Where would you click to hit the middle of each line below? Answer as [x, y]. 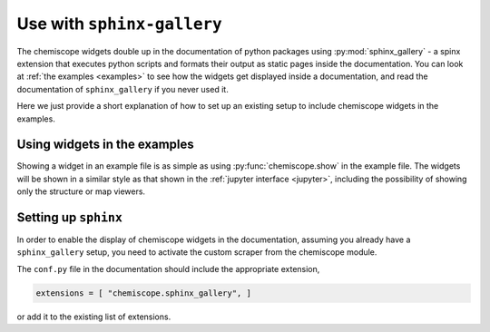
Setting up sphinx [69, 217]
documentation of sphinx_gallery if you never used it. [122, 89]
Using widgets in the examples [105, 145]
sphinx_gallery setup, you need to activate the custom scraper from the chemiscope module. [197, 252]
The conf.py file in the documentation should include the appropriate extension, [168, 269]
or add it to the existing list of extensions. [94, 317]
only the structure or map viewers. [81, 191]
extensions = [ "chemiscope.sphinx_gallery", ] [143, 293]
